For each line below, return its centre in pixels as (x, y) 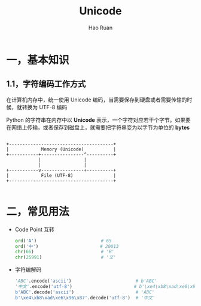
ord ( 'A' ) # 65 (63, 241)
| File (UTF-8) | (61, 175)
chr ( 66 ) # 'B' (65, 252)
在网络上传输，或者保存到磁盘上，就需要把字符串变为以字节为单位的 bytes (98, 127)
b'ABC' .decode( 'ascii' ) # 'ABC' (85, 292)
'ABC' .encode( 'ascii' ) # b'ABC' (86, 281)
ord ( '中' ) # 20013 (67, 246)
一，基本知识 (38, 60)
